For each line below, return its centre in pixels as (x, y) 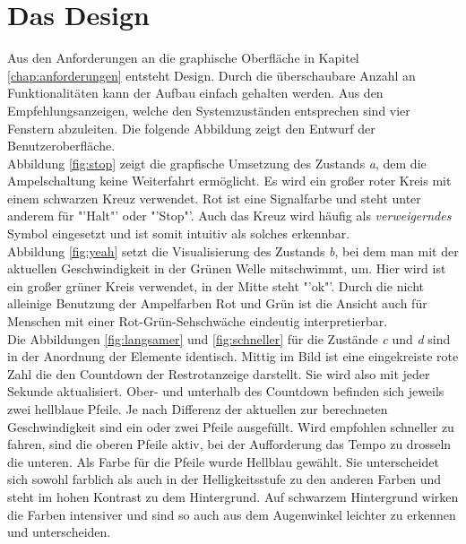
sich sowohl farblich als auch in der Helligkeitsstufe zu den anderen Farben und (224, 479)
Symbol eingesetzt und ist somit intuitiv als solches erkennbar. (179, 233)
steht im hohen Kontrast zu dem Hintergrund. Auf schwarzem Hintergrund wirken (233, 496)
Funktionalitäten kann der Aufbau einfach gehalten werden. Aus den (195, 93)
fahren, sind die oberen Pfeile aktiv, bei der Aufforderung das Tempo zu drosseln (229, 444)
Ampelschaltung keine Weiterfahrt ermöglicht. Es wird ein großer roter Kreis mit (229, 181)
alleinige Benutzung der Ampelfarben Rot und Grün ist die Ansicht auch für (217, 303)
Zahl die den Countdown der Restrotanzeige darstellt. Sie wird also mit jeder (219, 373)
